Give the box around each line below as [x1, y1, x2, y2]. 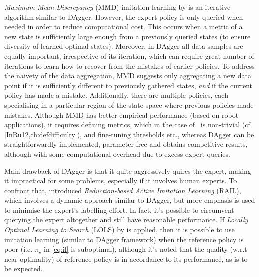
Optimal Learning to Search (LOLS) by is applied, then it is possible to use [4, 224, 235, 235]
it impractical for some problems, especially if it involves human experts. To [4, 175, 237, 186]
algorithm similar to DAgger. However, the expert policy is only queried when [4, 11, 243, 22]
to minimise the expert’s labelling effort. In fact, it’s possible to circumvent [4, 204, 234, 215]
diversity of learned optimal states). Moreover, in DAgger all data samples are [4, 41, 243, 51]
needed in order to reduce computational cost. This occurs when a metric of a [4, 21, 243, 32]
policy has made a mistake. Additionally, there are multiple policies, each [4, 90, 228, 100]
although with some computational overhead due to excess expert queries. [4, 148, 230, 159]
